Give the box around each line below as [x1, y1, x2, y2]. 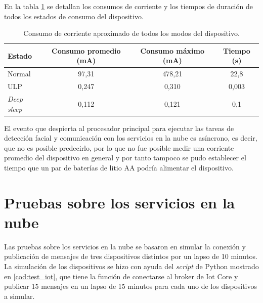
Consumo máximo [140, 45, 205, 56]
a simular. [4, 290, 35, 301]
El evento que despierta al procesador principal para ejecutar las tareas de [4, 122, 234, 133]
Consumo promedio [52, 45, 121, 56]
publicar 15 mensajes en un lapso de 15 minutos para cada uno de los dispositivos [4, 281, 257, 291]
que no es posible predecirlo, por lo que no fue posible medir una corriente [4, 142, 234, 153]
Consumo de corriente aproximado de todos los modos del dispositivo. [23, 28, 240, 38]
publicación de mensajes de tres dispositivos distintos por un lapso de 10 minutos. [4, 251, 257, 262]
